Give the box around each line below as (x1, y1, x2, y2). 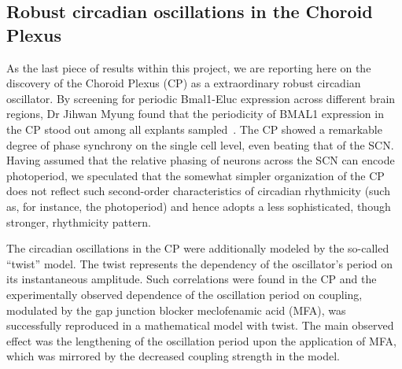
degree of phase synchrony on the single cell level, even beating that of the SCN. (6, 136, 394, 153)
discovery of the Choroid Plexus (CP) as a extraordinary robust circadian (6, 75, 361, 91)
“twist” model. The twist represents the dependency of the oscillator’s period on (6, 255, 393, 271)
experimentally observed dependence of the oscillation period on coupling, (6, 286, 363, 302)
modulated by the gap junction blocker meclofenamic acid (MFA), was (6, 301, 346, 318)
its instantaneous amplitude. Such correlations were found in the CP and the (6, 271, 377, 287)
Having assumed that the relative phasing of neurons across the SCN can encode (6, 152, 395, 168)
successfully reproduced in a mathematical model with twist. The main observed (6, 317, 394, 334)
